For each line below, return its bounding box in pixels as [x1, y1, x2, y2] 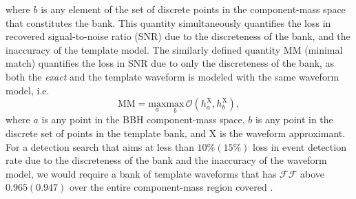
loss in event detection [253, 139, 346, 154]
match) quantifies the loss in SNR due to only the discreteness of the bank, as [6, 56, 335, 70]
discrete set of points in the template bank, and [6, 125, 207, 140]
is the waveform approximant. [219, 125, 346, 140]
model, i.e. [6, 83, 50, 97]
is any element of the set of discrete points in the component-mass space [41, 2, 346, 16]
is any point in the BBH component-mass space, [41, 112, 245, 127]
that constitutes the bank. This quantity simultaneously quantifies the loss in [6, 15, 331, 30]
